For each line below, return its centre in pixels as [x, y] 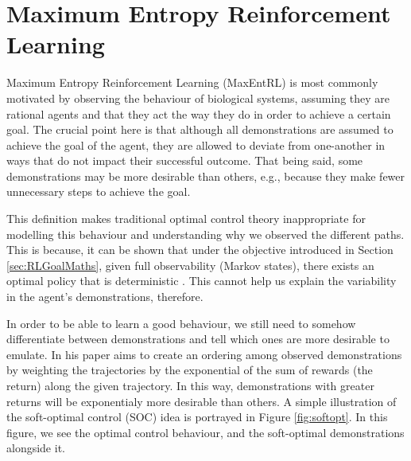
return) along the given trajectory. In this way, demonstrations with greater [190, 385]
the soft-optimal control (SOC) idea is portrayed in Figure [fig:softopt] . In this [197, 417]
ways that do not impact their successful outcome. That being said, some [185, 160]
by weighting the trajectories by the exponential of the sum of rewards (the [190, 370]
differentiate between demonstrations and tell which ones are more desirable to [198, 339]
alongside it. [36, 448]
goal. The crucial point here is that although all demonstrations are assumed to [200, 129]
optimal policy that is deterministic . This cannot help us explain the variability [202, 281]
